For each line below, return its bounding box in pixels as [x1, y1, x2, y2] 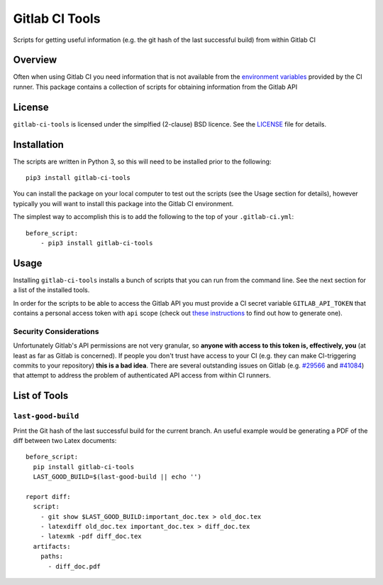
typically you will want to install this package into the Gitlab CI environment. [13, 199, 234, 208]
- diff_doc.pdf [48, 562, 101, 570]
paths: [40, 552, 64, 561]
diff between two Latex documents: [13, 436, 117, 444]
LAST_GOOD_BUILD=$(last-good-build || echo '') [33, 473, 202, 481]
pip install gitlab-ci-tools [33, 463, 135, 471]
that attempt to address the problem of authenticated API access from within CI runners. [13, 371, 271, 380]
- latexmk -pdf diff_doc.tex [40, 532, 142, 540]
